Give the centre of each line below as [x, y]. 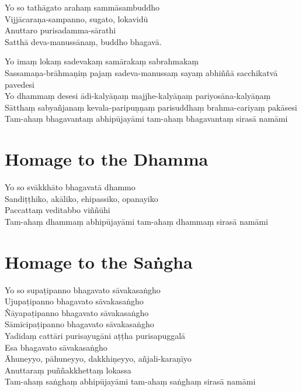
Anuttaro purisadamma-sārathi [60, 30]
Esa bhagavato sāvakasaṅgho [56, 347]
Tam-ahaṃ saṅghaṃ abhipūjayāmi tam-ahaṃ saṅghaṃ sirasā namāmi [130, 381]
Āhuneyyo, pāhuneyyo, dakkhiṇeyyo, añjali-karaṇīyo [98, 359]
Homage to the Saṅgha [99, 261]
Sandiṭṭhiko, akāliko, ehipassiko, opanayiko [81, 198]
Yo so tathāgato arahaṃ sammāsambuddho [82, 7]
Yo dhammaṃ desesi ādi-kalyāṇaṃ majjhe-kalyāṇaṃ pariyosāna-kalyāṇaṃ [138, 96]
